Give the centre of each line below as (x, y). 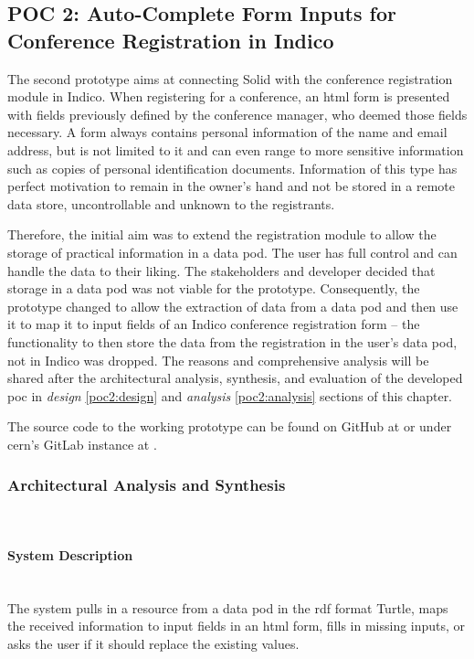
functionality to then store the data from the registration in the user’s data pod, (232, 341)
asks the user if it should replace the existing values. (153, 643)
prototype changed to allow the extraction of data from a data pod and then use (233, 306)
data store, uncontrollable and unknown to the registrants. (171, 203)
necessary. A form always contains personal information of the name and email (227, 132)
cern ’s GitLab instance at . (82, 444)
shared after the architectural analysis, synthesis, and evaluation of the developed (235, 378)
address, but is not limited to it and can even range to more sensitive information (236, 149)
